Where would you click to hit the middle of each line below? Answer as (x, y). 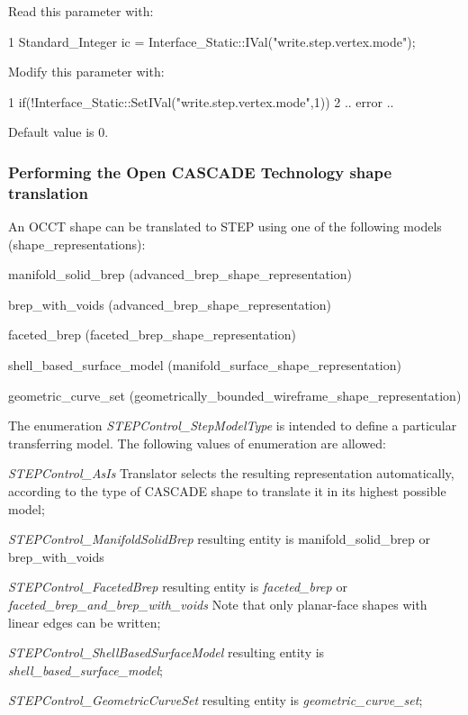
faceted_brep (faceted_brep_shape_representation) (152, 335)
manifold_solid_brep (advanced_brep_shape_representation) (180, 274)
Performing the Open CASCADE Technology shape (200, 172)
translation (48, 192)
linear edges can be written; (85, 622)
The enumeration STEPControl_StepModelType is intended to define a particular (233, 425)
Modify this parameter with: (86, 72)
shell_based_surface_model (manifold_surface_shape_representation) (205, 365)
